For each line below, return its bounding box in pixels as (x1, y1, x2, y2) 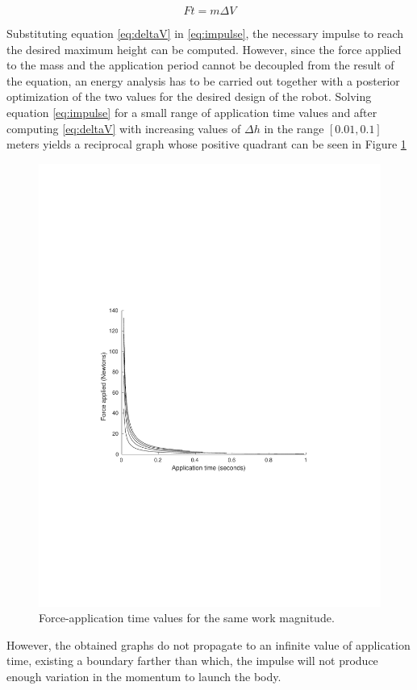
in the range (264, 119, 324, 136)
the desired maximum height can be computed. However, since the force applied (6, 40, 402, 57)
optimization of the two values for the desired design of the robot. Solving (6, 88, 372, 105)
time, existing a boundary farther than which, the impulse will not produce (6, 652, 378, 669)
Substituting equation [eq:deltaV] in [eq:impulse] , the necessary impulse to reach (6, 25, 404, 41)
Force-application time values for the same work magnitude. (39, 609, 335, 626)
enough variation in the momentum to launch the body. (6, 668, 281, 685)
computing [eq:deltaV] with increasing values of (6, 119, 241, 136)
